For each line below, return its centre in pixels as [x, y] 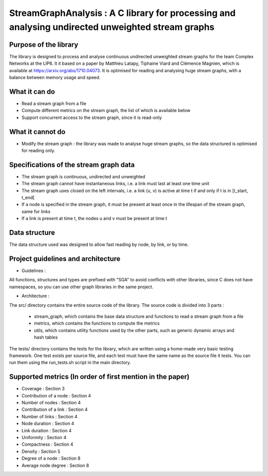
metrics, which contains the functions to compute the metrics [97, 323]
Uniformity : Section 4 [44, 438]
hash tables [46, 337]
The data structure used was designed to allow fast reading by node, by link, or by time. [99, 244]
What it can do [32, 91]
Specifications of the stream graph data [72, 165]
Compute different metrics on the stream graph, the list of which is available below [106, 111]
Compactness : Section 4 [47, 444]
